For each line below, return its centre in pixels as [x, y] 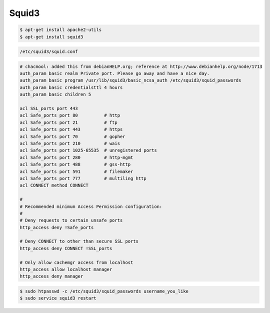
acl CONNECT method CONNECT [54, 185]
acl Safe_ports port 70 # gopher [72, 136]
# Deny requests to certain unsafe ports [71, 220]
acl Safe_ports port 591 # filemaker [76, 171]
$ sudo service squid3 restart [58, 298]
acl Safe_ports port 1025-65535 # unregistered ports [88, 150]
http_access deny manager [51, 276]
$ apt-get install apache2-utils [61, 30]
